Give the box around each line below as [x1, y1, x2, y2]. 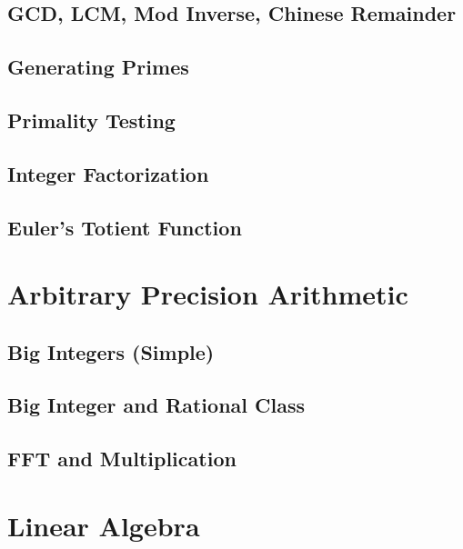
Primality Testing [7, 105, 176, 134]
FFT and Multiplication [7, 444, 237, 473]
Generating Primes [7, 53, 189, 81]
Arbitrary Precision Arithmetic [7, 275, 408, 313]
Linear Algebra [7, 506, 200, 544]
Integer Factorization [7, 159, 209, 187]
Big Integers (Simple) [7, 337, 215, 365]
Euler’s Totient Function [7, 213, 242, 241]
